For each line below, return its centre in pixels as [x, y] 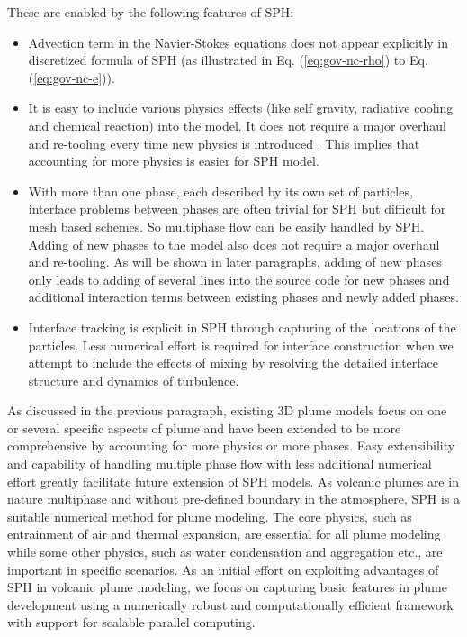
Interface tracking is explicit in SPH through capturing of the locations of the [242, 327]
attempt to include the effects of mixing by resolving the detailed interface [233, 363]
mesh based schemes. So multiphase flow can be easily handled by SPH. [226, 226]
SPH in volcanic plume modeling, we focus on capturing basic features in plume [227, 587]
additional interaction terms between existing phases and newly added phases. [243, 297]
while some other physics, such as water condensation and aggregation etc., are [225, 552]
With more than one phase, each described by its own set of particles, [220, 191]
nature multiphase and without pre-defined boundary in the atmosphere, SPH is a [234, 499]
